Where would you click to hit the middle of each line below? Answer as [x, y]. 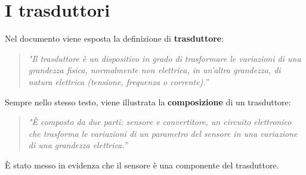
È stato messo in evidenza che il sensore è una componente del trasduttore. [142, 165]
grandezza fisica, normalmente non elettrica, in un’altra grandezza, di [154, 70]
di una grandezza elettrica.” [78, 145]
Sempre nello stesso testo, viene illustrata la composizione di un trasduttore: [148, 101]
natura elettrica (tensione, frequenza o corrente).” [118, 81]
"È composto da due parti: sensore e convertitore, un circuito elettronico [160, 122]
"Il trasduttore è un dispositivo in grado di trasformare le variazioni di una [165, 58]
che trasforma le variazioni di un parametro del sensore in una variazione [163, 133]
